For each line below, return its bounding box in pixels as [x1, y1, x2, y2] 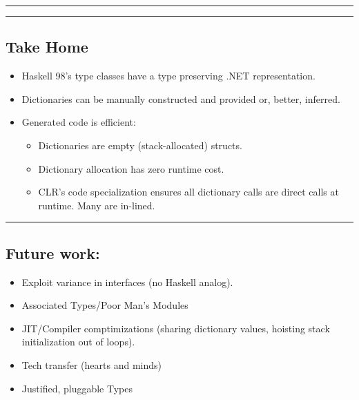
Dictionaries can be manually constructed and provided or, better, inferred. [21, 91, 340, 106]
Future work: [6, 242, 100, 263]
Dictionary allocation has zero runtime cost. [38, 161, 224, 175]
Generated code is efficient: [21, 115, 136, 129]
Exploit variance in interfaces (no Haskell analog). [21, 274, 233, 289]
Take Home [6, 36, 88, 57]
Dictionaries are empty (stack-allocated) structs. [38, 137, 242, 152]
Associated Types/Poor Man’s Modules [21, 298, 188, 312]
